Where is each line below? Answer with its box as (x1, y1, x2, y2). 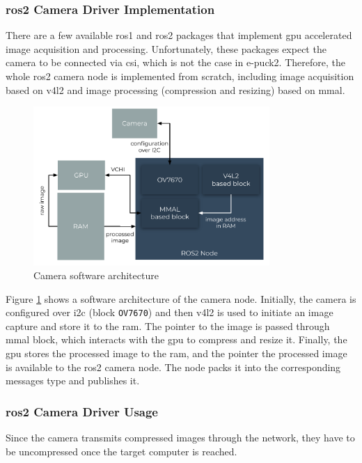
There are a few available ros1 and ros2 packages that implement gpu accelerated (6, 28, 352, 42)
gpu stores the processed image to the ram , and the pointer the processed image (6, 346, 347, 361)
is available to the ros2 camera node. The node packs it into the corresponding (6, 359, 341, 374)
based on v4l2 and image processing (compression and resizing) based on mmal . (6, 82, 345, 97)
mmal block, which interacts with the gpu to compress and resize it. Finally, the (6, 332, 347, 347)
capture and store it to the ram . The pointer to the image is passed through (6, 318, 330, 333)
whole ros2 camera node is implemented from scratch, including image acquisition (6, 69, 354, 83)
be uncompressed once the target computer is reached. (6, 444, 237, 458)
